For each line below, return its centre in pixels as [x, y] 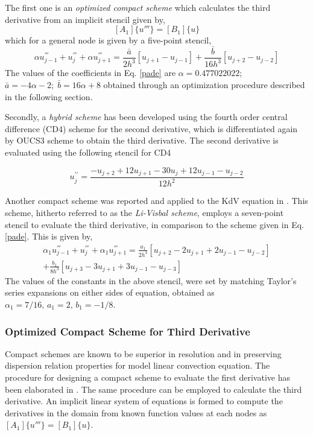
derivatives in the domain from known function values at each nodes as [136, 412]
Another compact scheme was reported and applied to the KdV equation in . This [156, 201]
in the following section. [49, 96]
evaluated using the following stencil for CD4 [88, 152]
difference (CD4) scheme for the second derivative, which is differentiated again [151, 128]
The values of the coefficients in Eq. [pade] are [90, 73]
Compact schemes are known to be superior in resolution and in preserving [143, 353]
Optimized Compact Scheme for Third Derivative [128, 331]
